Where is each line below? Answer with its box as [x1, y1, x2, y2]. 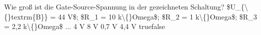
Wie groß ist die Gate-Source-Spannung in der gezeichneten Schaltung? [4, 1, 225, 11]
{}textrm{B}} [4, 11, 48, 21]
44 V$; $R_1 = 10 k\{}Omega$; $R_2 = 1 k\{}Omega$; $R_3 [58, 11, 257, 21]
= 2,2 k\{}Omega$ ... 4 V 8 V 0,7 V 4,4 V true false [4, 21, 165, 31]
